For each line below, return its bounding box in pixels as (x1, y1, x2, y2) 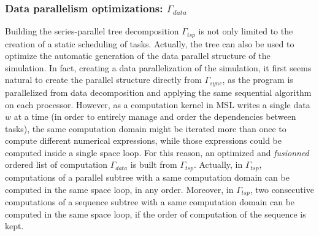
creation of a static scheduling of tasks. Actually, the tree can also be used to (5, 37, 294, 50)
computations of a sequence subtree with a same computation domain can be (5, 195, 295, 208)
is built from (130, 158, 177, 171)
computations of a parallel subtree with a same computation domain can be (5, 170, 290, 183)
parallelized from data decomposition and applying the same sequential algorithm (5, 85, 312, 98)
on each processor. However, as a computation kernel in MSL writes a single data (5, 98, 310, 111)
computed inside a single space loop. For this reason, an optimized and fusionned (5, 146, 309, 159)
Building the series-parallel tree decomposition (5, 25, 179, 37)
